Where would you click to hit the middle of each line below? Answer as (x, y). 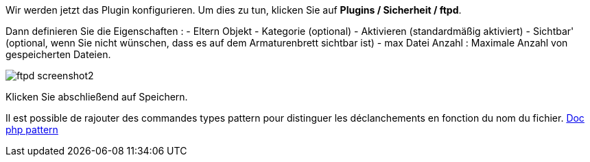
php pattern (32, 130)
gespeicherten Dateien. (58, 54)
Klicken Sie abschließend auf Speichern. (97, 97)
